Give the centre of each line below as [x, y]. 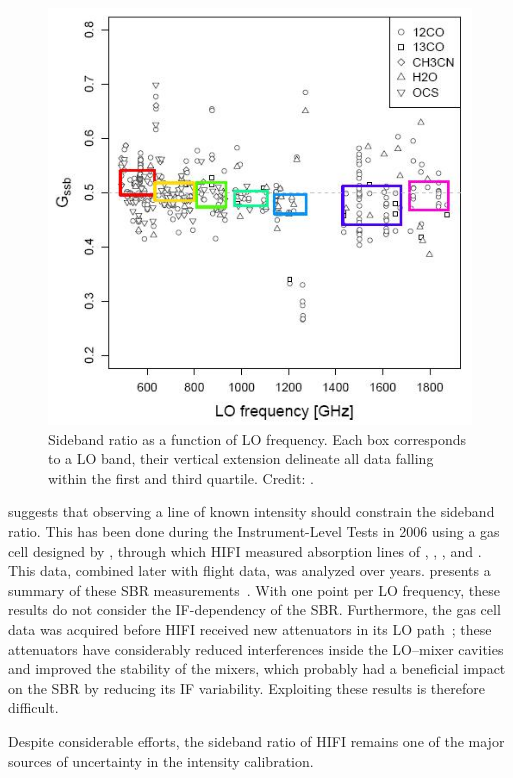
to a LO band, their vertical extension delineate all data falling [241, 458]
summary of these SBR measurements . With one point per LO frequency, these [254, 589]
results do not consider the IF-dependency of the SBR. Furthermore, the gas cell [254, 609]
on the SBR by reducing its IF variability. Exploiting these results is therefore [246, 687]
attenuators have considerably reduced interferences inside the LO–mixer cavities [256, 648]
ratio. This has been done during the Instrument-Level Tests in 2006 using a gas [254, 531]
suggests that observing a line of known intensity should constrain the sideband [251, 511]
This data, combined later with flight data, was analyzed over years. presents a [249, 570]
